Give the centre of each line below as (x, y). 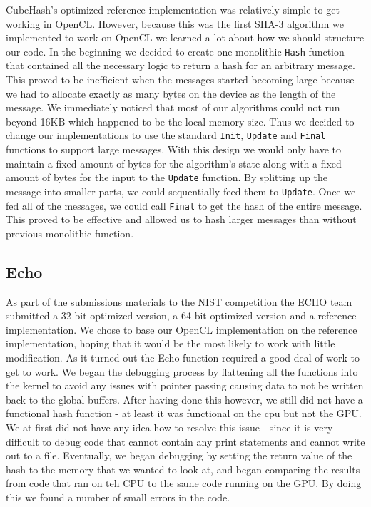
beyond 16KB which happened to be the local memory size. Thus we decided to (180, 121)
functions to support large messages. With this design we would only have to (173, 149)
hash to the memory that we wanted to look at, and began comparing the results (183, 469)
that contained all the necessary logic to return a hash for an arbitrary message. (181, 65)
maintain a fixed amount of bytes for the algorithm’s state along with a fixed (174, 163)
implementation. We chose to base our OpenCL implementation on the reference (182, 329)
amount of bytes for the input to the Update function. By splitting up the (167, 177)
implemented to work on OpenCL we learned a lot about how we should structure (185, 37)
